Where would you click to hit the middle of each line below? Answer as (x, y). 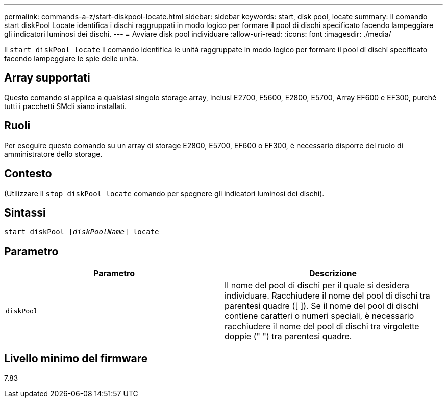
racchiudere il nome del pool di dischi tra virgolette (322, 326)
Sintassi (25, 212)
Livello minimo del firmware (76, 358)
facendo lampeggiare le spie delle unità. (71, 58)
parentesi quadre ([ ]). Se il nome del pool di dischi (322, 306)
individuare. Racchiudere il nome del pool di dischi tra (327, 296)
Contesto (28, 174)
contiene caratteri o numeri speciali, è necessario (319, 316)
